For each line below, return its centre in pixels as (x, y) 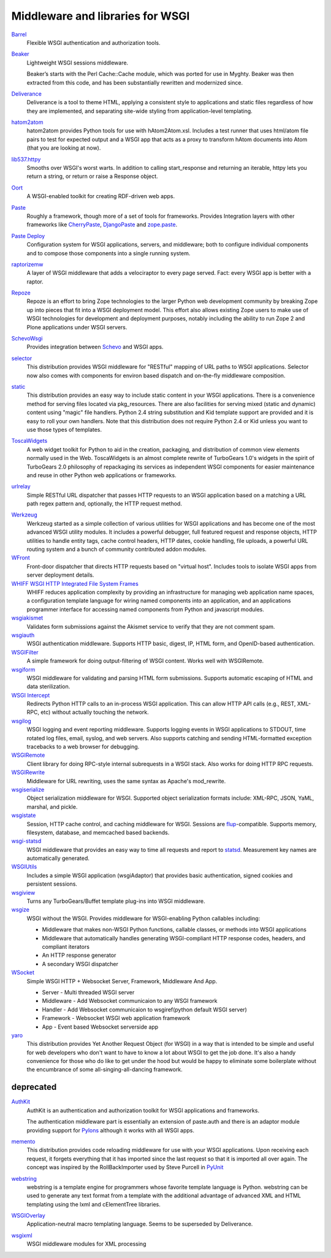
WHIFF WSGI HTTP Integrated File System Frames (75, 583)
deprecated (34, 1087)
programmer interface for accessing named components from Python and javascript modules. (146, 609)
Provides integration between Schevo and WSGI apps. (95, 347)
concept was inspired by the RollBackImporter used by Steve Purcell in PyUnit (125, 1167)
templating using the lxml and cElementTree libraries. (93, 1204)
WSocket (23, 973)
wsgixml (22, 1235)
